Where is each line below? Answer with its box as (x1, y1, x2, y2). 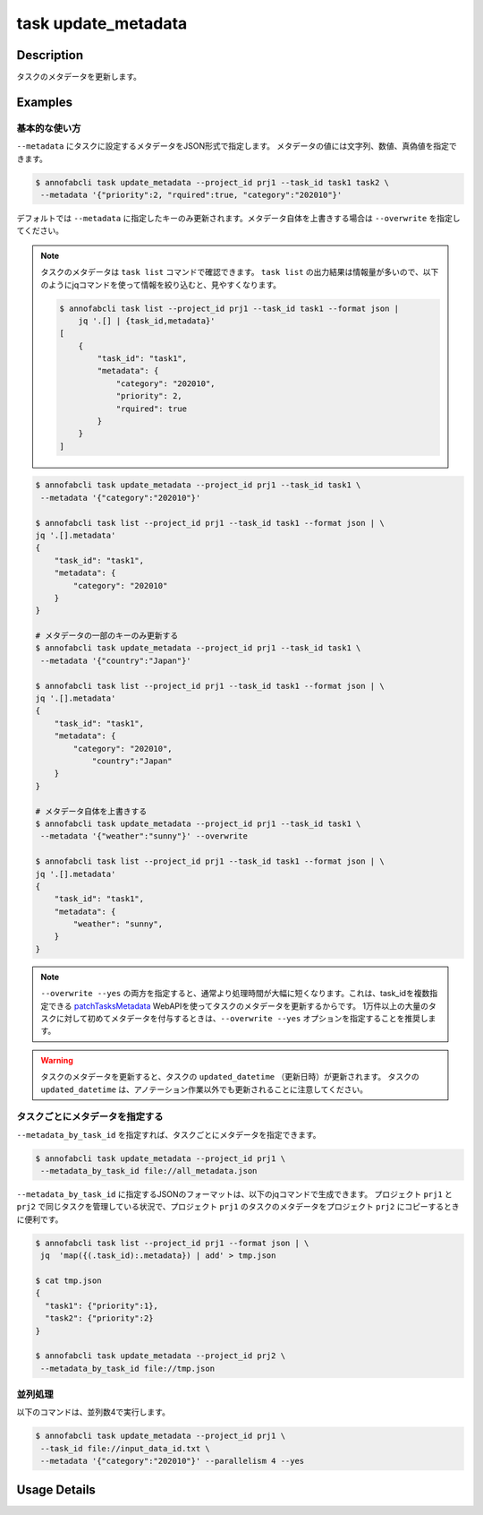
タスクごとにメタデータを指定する (16, 1111, 164, 1123)
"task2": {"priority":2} (45, 1313, 154, 1323)
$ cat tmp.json (35, 1276, 102, 1286)
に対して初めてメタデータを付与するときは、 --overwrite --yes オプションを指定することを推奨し (55, 1013, 428, 1023)
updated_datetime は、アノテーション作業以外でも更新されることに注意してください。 (40, 1084, 369, 1095)
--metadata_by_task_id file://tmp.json (40, 1363, 215, 1373)
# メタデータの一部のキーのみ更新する (35, 631, 179, 641)
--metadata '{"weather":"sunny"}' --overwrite (40, 831, 248, 841)
